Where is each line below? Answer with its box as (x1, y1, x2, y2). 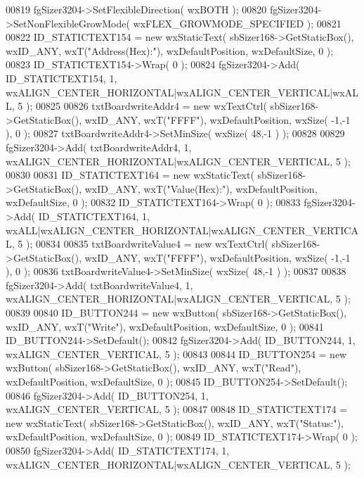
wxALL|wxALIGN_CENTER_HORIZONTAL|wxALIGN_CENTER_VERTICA (6, 222, 358, 237)
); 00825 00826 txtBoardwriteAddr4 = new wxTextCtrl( (25, 98, 267, 113)
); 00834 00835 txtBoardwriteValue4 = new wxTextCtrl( (25, 236, 268, 251)
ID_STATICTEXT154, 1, (6, 70, 117, 85)
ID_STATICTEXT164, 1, (38, 208, 150, 223)
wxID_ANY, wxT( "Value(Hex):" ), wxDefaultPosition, (84, 181, 318, 196)
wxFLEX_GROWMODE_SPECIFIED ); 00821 (133, 15, 342, 30)
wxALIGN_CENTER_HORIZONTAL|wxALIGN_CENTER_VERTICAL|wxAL (6, 84, 358, 99)
